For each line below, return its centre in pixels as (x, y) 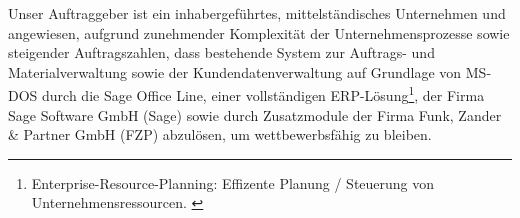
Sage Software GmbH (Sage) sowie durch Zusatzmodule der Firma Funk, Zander (255, 114)
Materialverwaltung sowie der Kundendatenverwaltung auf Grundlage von (235, 71)
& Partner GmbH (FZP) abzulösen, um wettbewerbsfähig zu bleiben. (220, 134)
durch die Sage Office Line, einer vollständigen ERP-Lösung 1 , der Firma (263, 94)
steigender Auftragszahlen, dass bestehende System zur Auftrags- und (221, 52)
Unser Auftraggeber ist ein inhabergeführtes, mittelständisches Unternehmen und (257, 13)
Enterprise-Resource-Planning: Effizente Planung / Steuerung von (233, 182)
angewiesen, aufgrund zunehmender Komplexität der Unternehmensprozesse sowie (259, 32)
